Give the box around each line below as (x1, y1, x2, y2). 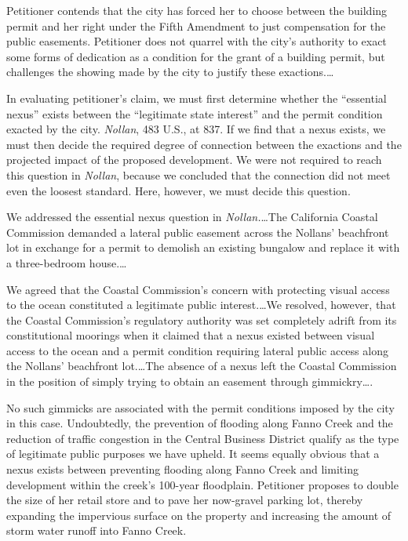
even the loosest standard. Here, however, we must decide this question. (6, 182, 351, 198)
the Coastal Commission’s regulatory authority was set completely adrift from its (6, 311, 397, 328)
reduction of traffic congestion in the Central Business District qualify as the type (6, 430, 399, 446)
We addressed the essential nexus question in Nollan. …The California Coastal (6, 209, 378, 225)
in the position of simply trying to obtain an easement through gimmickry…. (6, 373, 373, 390)
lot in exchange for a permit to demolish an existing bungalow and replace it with (6, 239, 400, 256)
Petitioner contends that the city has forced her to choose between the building (6, 2, 388, 18)
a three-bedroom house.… (6, 254, 127, 270)
